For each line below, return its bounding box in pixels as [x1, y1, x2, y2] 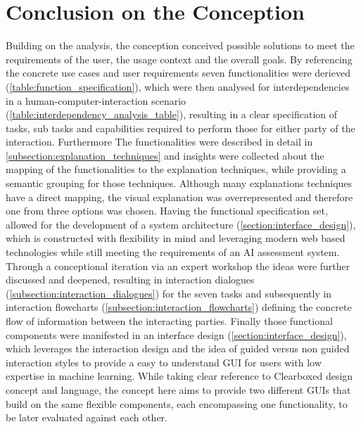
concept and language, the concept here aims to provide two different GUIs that [6, 382, 351, 397]
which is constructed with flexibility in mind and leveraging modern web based [6, 231, 346, 245]
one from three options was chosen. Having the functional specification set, [6, 203, 328, 218]
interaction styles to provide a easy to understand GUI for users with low [6, 354, 322, 369]
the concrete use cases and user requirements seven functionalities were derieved [6, 65, 350, 80]
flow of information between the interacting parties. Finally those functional [6, 314, 333, 328]
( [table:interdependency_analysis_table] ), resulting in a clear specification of [6, 107, 338, 122]
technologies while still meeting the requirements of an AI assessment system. [6, 245, 340, 260]
